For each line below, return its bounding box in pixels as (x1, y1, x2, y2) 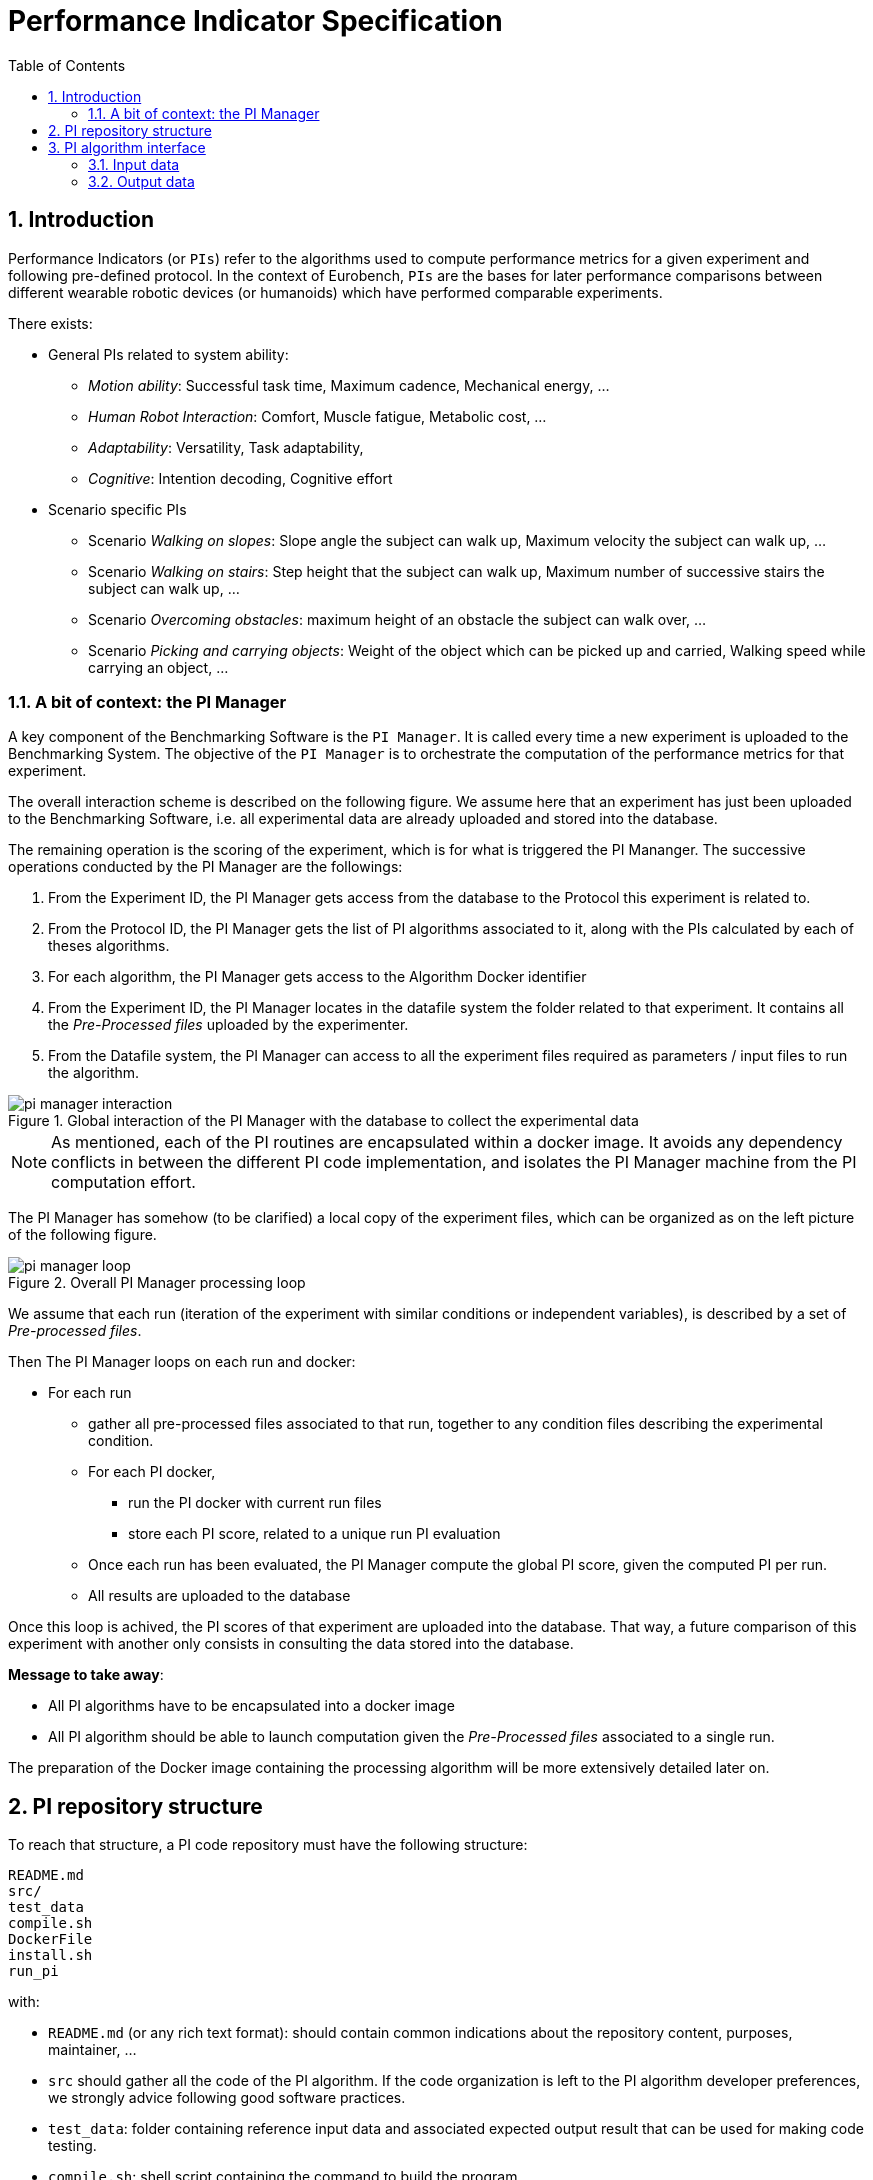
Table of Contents (8, 56, 126, 74)
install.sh (8, 1947, 93, 1964)
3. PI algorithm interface (48, 138, 206, 156)
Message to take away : (8, 1666, 164, 1684)
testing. (48, 2137, 97, 2155)
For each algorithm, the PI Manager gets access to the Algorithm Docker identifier (48, 968, 587, 986)
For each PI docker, (88, 1463, 216, 1481)
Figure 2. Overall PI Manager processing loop (8, 1274, 306, 1292)
